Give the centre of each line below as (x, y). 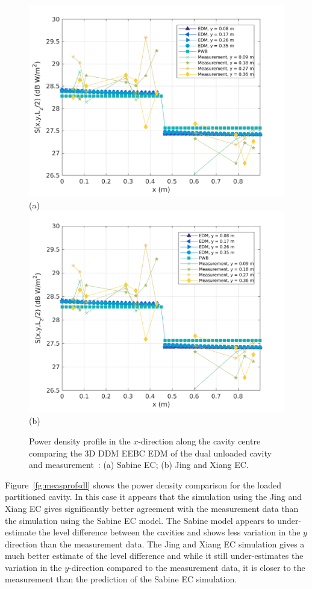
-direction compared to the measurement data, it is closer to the (187, 567)
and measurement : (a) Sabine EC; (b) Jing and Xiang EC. (139, 465)
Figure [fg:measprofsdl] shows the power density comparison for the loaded (143, 485)
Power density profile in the (80, 441)
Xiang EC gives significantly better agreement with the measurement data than (152, 508)
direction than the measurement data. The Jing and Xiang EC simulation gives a (155, 544)
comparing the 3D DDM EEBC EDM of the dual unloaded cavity (150, 453)
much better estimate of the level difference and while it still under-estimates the (154, 556)
